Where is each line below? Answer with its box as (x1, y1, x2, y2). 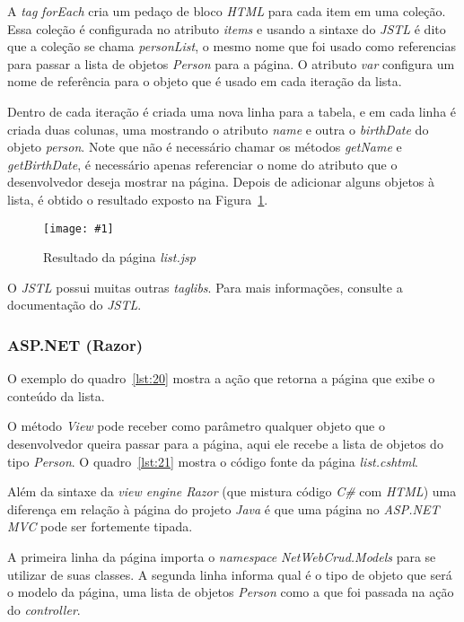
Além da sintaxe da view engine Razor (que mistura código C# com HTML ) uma (7, 482, 457, 501)
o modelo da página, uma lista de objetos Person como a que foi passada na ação (7, 583, 454, 601)
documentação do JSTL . (7, 295, 142, 314)
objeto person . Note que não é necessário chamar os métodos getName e (7, 137, 402, 156)
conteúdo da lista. (7, 386, 105, 405)
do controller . (7, 600, 81, 618)
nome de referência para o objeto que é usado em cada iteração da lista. (7, 72, 402, 91)
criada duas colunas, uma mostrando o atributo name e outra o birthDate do (7, 119, 429, 138)
